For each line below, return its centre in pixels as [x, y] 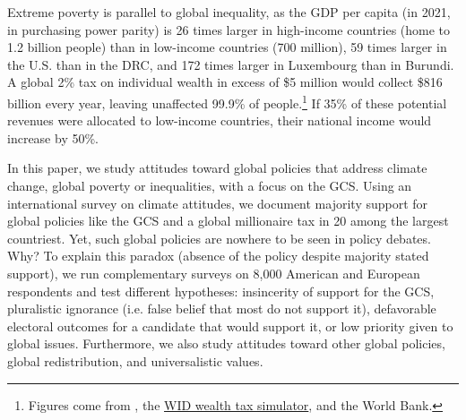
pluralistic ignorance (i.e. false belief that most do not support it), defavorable [222, 309]
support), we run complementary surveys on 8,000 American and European [214, 273]
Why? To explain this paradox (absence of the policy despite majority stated [218, 256]
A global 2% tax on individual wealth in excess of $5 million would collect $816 [225, 82]
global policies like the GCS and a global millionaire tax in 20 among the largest [228, 221]
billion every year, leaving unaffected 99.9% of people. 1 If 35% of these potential [227, 101]
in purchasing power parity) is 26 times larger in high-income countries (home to [229, 29]
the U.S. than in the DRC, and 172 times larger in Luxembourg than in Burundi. [231, 64]
